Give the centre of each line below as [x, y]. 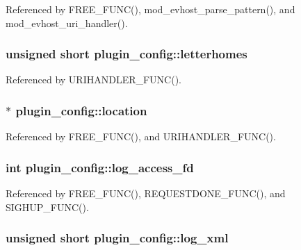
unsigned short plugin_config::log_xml [117, 238]
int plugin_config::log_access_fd [100, 167]
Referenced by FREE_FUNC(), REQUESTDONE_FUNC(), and [146, 193]
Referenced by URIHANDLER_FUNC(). [94, 80]
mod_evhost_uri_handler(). [67, 23]
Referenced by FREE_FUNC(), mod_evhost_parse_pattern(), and [150, 9]
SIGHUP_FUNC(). [47, 207]
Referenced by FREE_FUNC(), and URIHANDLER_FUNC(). [141, 136]
